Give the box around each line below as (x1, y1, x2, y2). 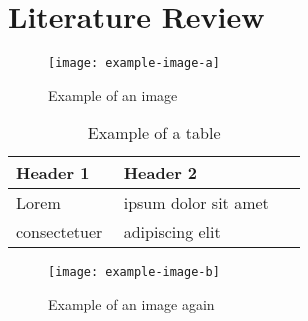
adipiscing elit (123, 220, 221, 244)
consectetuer (16, 220, 103, 244)
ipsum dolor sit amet (123, 191, 269, 215)
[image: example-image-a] (48, 56, 220, 71)
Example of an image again (48, 294, 215, 315)
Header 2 (123, 161, 198, 185)
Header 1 (16, 161, 90, 185)
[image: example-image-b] (48, 265, 220, 280)
